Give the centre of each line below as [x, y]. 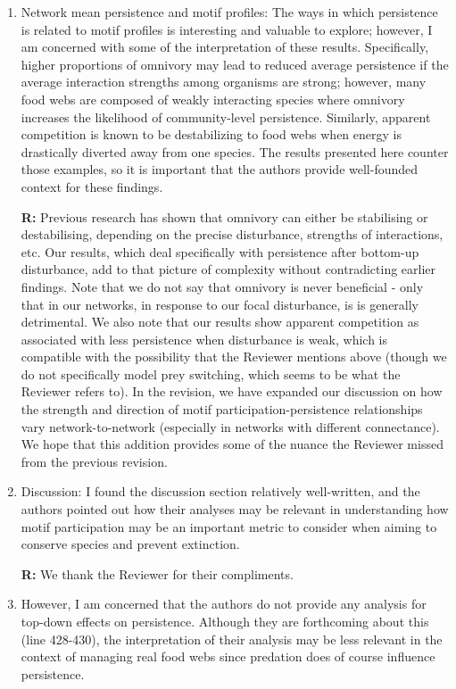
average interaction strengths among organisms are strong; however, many [224, 82]
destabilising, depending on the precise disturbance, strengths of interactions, [232, 234]
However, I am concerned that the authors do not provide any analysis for [224, 604]
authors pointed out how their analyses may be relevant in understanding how [235, 509]
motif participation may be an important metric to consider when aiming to [229, 526]
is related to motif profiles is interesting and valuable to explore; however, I [227, 29]
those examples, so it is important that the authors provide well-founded [220, 169]
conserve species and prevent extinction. [130, 544]
